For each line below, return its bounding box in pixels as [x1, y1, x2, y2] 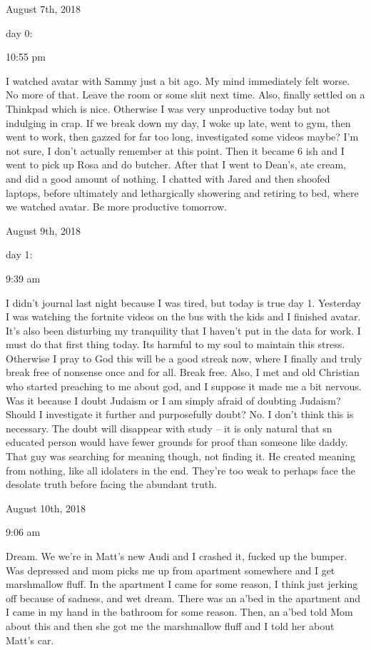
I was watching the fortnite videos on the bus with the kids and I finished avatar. [6, 309, 361, 324]
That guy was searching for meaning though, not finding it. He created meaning [6, 449, 355, 464]
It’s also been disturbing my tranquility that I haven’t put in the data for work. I [6, 323, 361, 337]
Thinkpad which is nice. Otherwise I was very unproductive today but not [6, 101, 330, 116]
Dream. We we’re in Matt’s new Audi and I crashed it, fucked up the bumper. [6, 549, 347, 563]
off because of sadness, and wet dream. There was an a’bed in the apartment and [6, 590, 361, 605]
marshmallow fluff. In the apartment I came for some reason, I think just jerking [6, 577, 358, 591]
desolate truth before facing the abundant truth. [6, 477, 217, 492]
